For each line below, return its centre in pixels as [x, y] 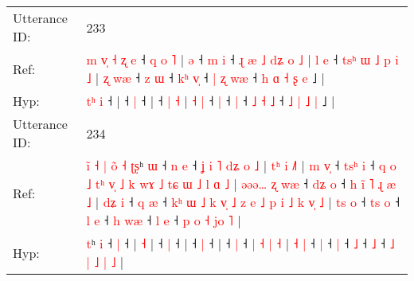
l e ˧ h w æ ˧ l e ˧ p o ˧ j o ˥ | [164, 220]
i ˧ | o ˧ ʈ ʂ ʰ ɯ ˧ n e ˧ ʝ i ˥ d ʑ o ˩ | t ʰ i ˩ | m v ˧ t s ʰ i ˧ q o [241, 165]
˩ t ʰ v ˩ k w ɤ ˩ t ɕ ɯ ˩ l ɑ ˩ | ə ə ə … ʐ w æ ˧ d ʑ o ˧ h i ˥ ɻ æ [241, 183]
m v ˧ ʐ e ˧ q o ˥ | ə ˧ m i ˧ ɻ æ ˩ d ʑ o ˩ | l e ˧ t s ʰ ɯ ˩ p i [242, 59]
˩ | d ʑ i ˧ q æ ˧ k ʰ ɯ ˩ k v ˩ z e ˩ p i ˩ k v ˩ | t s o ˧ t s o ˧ [243, 202]
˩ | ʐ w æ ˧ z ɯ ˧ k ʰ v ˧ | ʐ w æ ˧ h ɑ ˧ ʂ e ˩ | [205, 78]
